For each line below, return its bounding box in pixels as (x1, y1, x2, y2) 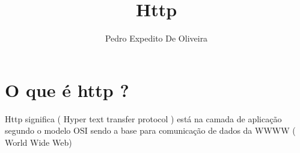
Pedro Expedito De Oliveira (105, 32, 208, 45)
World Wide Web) (5, 136, 72, 148)
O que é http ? (5, 77, 129, 102)
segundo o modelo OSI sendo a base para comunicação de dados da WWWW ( (5, 124, 296, 137)
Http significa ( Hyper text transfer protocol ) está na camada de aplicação (5, 112, 282, 125)
